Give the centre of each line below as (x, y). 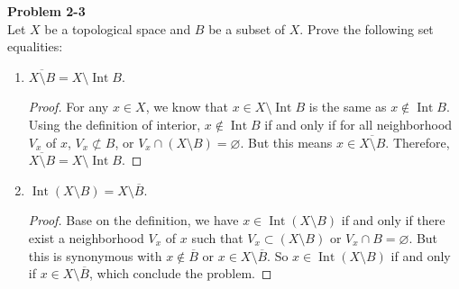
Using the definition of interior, (115, 124)
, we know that (187, 107)
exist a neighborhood (86, 237)
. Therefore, (418, 142)
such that (217, 237)
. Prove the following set (367, 28)
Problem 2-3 (46, 11)
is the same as (348, 107)
